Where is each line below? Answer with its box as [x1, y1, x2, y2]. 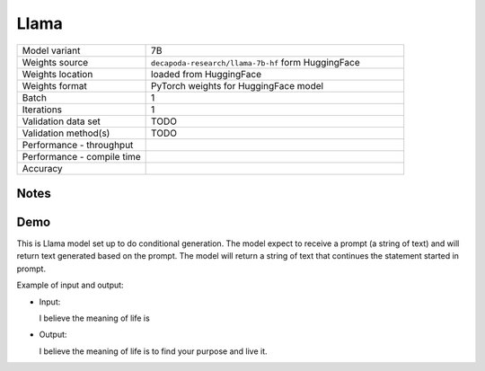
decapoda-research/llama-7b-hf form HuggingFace [151, 56, 361, 68]
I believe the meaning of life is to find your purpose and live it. [39, 346, 269, 357]
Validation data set [22, 115, 101, 128]
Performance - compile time [22, 150, 141, 163]
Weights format [22, 79, 87, 92]
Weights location [22, 67, 93, 80]
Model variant [22, 44, 81, 57]
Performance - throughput [22, 138, 134, 151]
